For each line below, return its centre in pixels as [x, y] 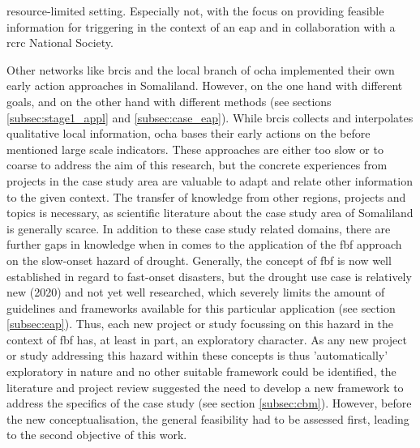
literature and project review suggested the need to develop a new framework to [205, 387]
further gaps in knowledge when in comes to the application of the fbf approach [204, 244]
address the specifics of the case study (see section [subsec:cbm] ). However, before [209, 403]
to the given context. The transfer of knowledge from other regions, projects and [206, 196]
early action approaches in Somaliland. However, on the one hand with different [205, 85]
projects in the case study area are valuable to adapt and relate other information [210, 180]
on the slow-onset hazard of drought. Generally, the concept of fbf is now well [199, 260]
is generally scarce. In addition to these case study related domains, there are [199, 228]
